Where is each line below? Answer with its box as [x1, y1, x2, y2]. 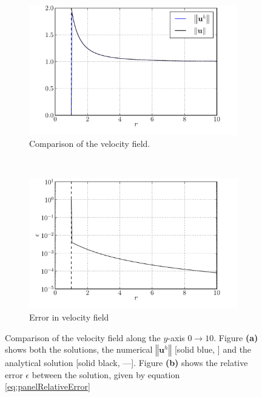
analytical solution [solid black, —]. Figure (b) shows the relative [5, 356, 248, 369]
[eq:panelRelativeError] [5, 380, 90, 393]
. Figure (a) [213, 331, 258, 344]
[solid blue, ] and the [174, 343, 252, 356]
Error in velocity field [29, 311, 109, 324]
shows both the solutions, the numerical [5, 343, 153, 356]
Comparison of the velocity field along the [5, 331, 161, 344]
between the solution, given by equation [32, 368, 180, 381]
